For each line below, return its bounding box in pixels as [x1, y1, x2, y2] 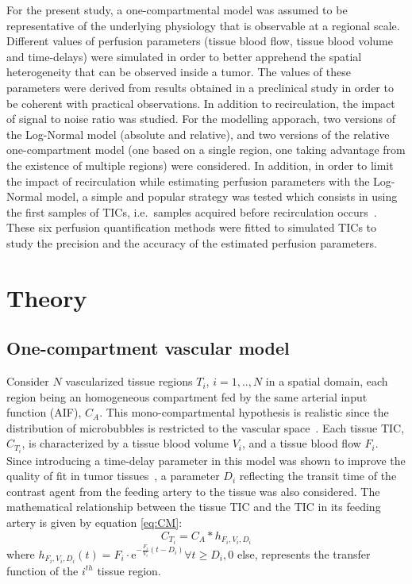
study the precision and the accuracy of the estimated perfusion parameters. [6, 234, 377, 251]
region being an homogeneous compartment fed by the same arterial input [6, 388, 368, 405]
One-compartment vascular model [6, 336, 290, 360]
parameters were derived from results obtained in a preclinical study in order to [6, 79, 394, 95]
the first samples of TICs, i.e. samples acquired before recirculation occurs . [6, 203, 377, 220]
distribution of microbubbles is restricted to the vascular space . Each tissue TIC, [6, 419, 405, 436]
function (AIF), [6, 404, 82, 421]
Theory [6, 281, 87, 313]
